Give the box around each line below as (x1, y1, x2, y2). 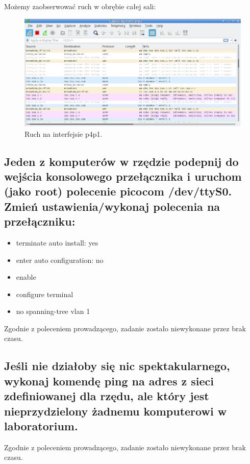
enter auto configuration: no (16, 254, 104, 265)
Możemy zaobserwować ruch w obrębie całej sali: (4, 1, 156, 11)
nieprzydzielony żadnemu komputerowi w (4, 403, 227, 419)
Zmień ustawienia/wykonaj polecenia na (4, 198, 220, 214)
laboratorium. (4, 418, 78, 434)
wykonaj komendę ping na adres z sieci (4, 373, 214, 388)
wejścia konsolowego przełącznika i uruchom (4, 168, 242, 184)
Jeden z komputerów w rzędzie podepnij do (4, 153, 239, 169)
